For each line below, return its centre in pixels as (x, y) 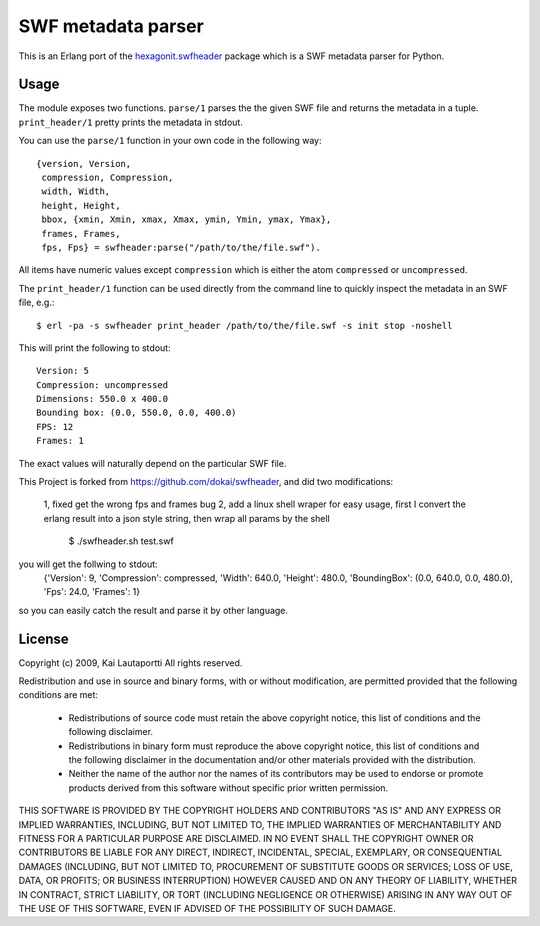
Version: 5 (63, 371)
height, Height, (81, 205)
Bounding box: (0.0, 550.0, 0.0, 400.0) (136, 413)
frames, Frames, (81, 233)
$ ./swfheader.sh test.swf (121, 541)
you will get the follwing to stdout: (88, 564)
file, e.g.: (36, 302)
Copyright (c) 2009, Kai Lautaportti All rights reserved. (130, 662)
